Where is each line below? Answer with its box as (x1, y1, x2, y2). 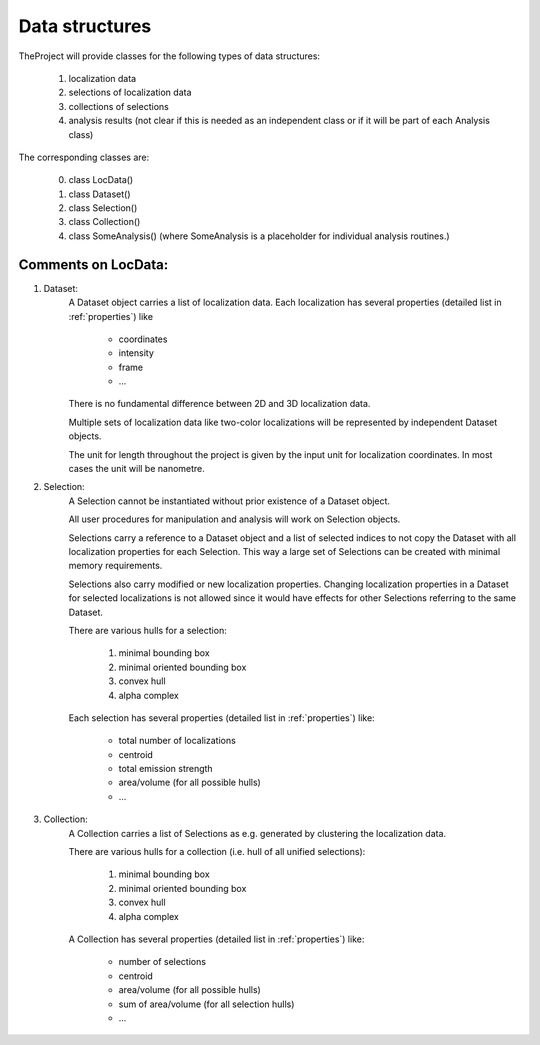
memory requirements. (68, 560, 163, 572)
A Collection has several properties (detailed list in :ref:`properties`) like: (68, 933, 365, 945)
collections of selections (68, 100, 169, 112)
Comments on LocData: (18, 256, 169, 273)
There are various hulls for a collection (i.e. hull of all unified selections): (68, 846, 366, 858)
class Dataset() (68, 188, 131, 200)
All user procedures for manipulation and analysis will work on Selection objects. (68, 513, 401, 525)
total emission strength (118, 763, 214, 775)
